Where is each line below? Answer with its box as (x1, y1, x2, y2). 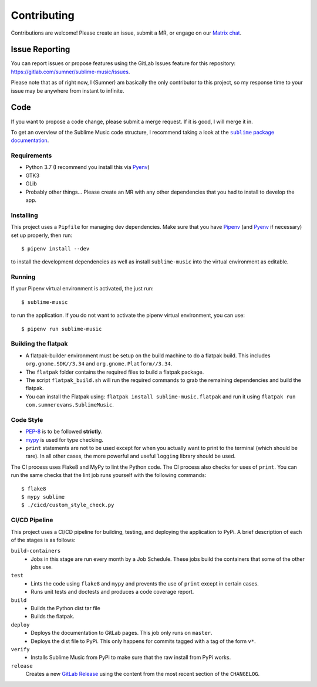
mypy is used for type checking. (25, 436, 104, 443)
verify (11, 646, 30, 652)
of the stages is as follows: (11, 536, 76, 543)
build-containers (11, 547, 61, 554)
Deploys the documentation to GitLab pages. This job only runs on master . (31, 630, 213, 637)
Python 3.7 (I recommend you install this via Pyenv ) (25, 164, 150, 171)
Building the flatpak (11, 340, 68, 348)
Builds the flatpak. (31, 613, 75, 620)
